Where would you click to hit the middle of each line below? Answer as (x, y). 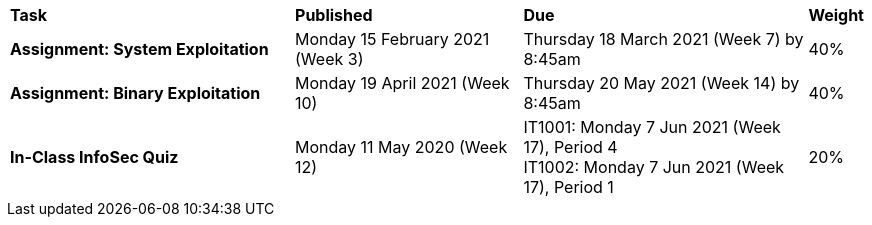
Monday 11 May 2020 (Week (401, 147)
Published (334, 15)
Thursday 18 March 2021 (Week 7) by (663, 39)
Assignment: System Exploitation (139, 49)
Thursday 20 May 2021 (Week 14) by (661, 83)
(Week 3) (329, 59)
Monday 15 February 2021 (392, 39)
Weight (836, 15)
